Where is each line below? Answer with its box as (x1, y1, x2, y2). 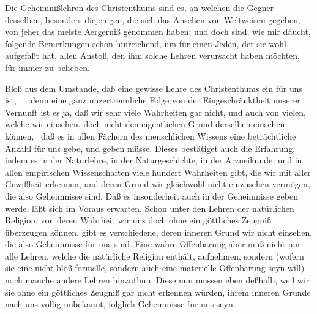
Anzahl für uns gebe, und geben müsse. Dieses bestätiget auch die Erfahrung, (5, 141, 296, 154)
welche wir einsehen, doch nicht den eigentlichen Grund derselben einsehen (5, 118, 285, 130)
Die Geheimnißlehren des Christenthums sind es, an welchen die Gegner (5, 1, 274, 13)
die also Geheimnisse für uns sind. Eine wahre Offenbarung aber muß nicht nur (5, 237, 301, 250)
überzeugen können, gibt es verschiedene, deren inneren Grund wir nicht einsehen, (5, 225, 313, 238)
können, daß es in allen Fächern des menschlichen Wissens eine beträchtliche (5, 129, 296, 142)
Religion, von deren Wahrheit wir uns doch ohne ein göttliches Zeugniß (5, 214, 271, 226)
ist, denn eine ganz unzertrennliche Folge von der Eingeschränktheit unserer (5, 94, 300, 107)
